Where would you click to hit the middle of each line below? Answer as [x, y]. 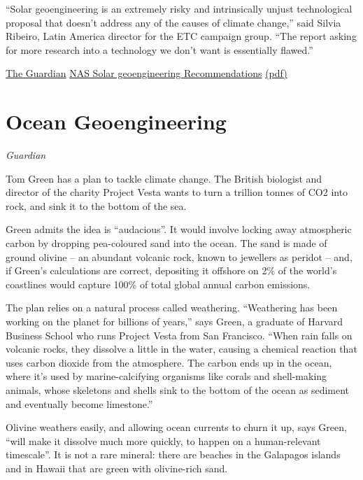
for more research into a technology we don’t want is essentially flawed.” [159, 49]
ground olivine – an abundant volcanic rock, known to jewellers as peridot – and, [179, 256]
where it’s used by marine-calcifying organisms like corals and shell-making [166, 376]
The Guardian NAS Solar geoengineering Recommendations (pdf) [147, 73]
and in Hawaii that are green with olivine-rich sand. [117, 468]
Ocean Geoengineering [116, 121]
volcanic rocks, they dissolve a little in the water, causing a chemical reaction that [181, 349]
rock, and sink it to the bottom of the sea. [96, 205]
